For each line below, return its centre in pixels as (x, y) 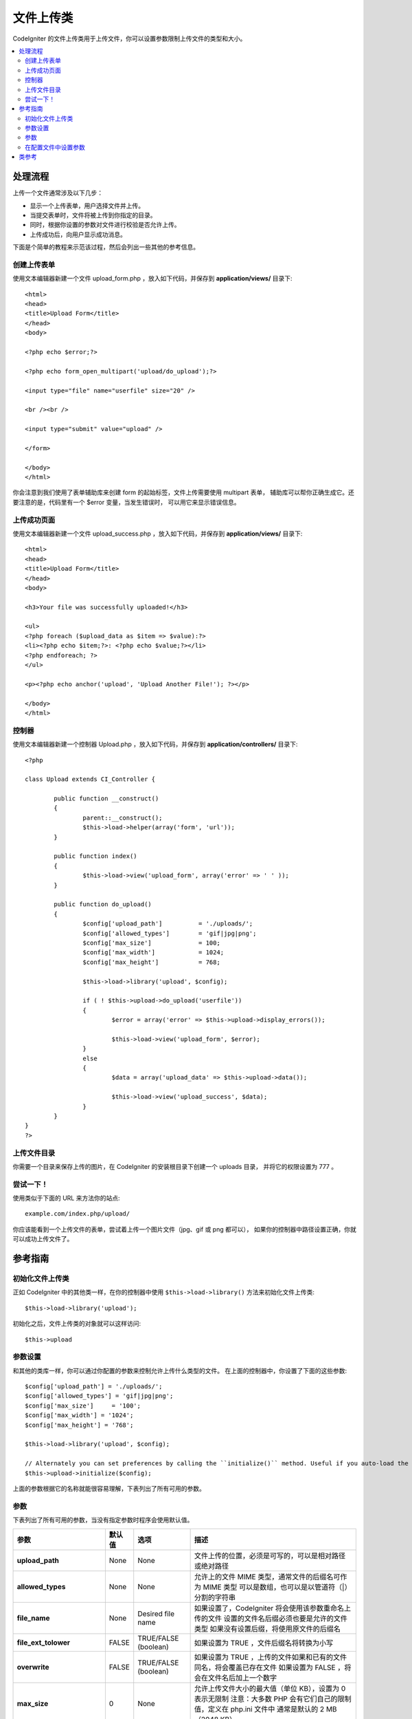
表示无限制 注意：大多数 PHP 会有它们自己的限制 (273, 1698)
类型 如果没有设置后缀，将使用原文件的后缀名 (267, 1628)
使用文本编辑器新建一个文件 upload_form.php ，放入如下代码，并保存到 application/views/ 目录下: (152, 278)
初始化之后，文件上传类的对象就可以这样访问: (77, 1324)
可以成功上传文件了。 (43, 1239)
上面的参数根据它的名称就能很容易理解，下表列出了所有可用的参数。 (109, 1488)
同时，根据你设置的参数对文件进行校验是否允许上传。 (105, 225)
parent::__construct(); (123, 818)
